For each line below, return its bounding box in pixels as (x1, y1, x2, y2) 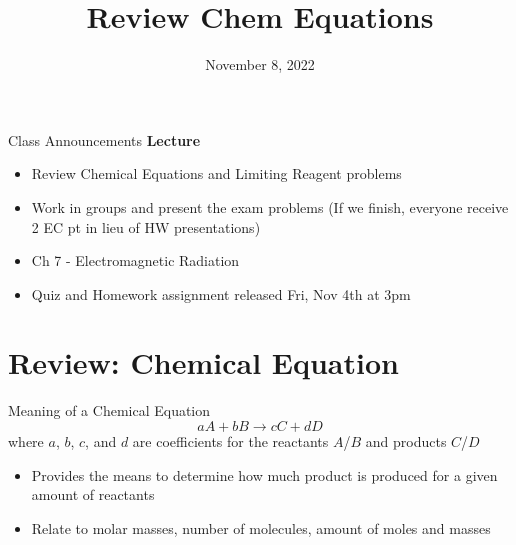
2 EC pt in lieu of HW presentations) (31, 216, 261, 237)
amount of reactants (31, 484, 155, 505)
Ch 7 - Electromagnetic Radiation (31, 250, 240, 271)
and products (365, 431, 447, 451)
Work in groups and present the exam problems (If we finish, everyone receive (31, 196, 509, 217)
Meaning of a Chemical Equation (8, 400, 211, 421)
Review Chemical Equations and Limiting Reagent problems (31, 163, 402, 184)
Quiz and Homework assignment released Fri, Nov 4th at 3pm (31, 283, 411, 304)
